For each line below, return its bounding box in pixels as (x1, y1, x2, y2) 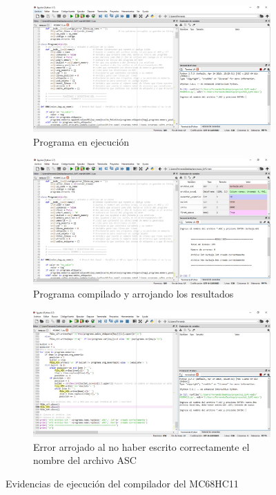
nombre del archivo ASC (33, 453, 137, 467)
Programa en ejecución (33, 134, 130, 148)
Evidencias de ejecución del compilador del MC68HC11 (6, 476, 239, 490)
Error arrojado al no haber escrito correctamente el (33, 439, 250, 454)
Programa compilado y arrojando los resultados (33, 287, 234, 301)
